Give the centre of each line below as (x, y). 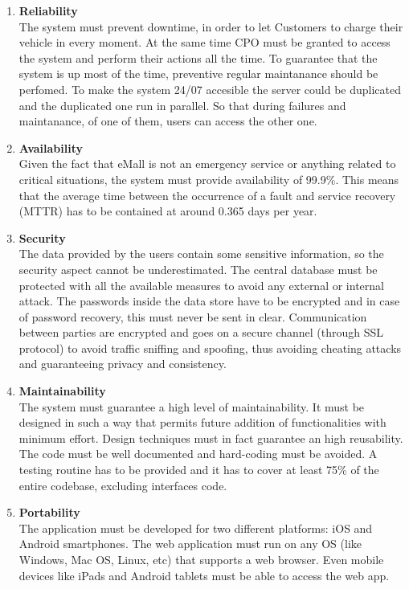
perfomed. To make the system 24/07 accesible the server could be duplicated (210, 89)
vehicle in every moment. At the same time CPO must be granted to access (204, 42)
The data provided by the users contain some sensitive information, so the (201, 254)
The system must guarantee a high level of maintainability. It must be (192, 406)
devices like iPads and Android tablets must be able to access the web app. (204, 575)
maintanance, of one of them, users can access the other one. (168, 121)
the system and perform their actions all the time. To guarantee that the (198, 57)
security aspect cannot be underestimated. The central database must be (198, 269)
